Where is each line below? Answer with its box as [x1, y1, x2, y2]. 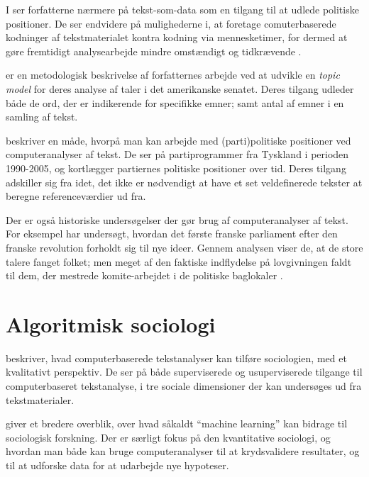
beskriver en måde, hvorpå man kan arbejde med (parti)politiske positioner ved [6, 133, 351, 147]
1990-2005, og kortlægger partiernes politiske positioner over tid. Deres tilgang [6, 160, 346, 175]
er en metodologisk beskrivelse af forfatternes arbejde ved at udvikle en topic [6, 67, 340, 82]
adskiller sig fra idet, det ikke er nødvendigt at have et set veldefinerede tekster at [6, 174, 363, 189]
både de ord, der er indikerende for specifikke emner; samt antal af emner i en [6, 95, 344, 110]
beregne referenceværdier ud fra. [6, 189, 146, 203]
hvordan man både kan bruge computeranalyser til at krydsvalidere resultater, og [6, 444, 360, 459]
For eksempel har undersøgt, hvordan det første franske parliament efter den [6, 226, 338, 241]
